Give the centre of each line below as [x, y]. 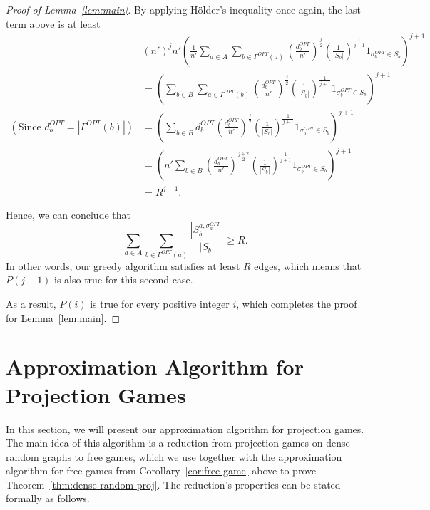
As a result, [31, 304]
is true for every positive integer [160, 304]
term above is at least [53, 23]
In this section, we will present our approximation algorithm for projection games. [185, 428]
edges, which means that [308, 265]
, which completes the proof [297, 304]
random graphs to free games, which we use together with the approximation [174, 456]
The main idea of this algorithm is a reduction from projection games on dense [178, 443]
